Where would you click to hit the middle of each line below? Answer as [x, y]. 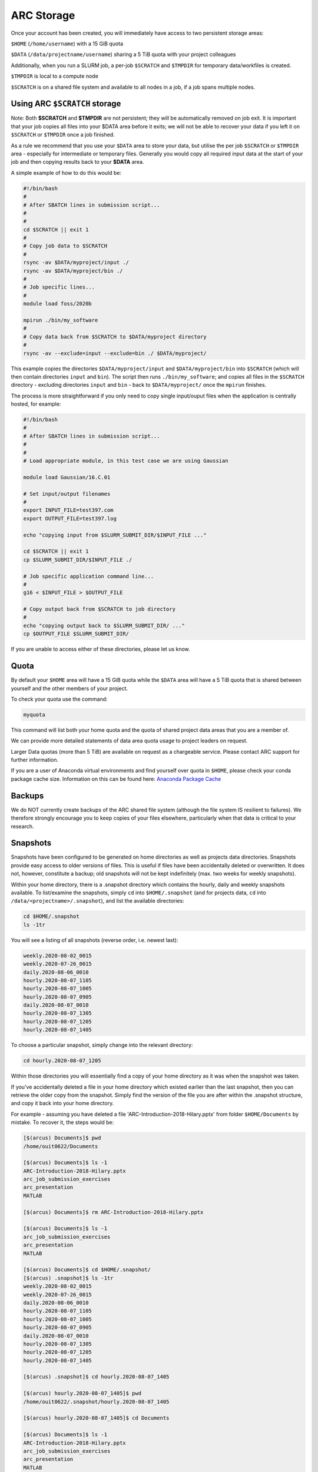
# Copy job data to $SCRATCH [65, 246]
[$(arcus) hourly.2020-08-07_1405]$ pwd [82, 1393]
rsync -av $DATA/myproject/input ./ [76, 263]
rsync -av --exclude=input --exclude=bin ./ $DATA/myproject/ [115, 353]
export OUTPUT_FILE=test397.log [70, 518]
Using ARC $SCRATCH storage [66, 104]
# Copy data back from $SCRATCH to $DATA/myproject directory [115, 336]
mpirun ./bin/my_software [61, 320]
